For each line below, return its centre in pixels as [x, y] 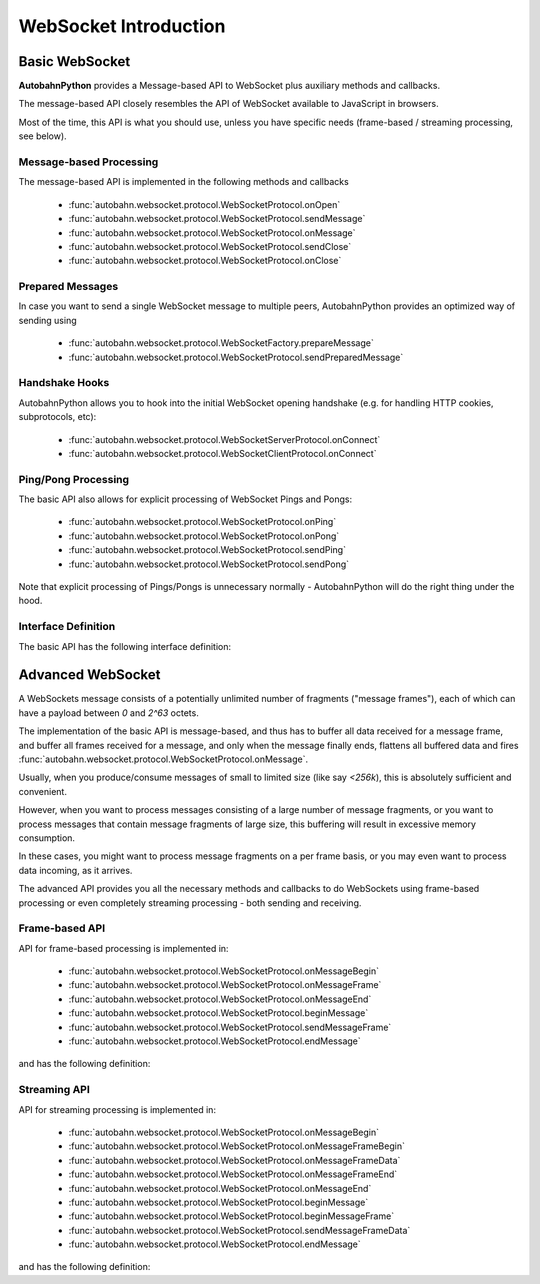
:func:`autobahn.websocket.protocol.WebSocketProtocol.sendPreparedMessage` [236, 357]
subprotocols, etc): [57, 417]
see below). [42, 136]
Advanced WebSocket [89, 675]
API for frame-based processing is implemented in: [123, 948]
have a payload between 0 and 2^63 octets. [108, 712]
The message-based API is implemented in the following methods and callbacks [183, 182]
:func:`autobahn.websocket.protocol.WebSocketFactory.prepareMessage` [221, 343]
